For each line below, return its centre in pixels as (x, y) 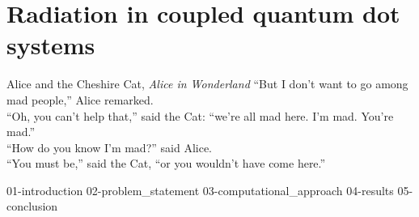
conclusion (32, 206)
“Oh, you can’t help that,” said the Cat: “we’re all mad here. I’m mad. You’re (200, 115)
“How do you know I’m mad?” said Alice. (109, 147)
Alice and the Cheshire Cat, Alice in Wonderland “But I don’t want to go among (207, 84)
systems (51, 45)
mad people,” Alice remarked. (80, 99)
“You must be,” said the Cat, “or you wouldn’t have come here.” (166, 163)
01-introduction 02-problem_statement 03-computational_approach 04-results (200, 190)
